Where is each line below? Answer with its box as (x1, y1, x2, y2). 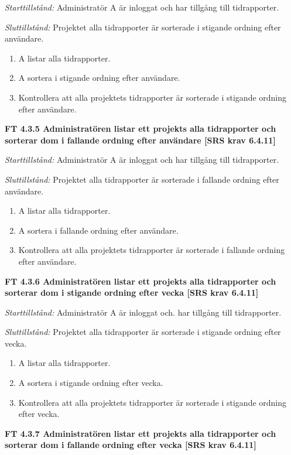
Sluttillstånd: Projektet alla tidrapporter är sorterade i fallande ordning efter (5, 173, 279, 185)
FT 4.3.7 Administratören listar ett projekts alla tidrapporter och (5, 427, 276, 439)
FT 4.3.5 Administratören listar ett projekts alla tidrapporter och (5, 122, 276, 135)
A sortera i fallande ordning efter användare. (18, 224, 179, 236)
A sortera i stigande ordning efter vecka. (18, 377, 163, 389)
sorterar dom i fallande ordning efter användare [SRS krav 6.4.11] (5, 134, 276, 146)
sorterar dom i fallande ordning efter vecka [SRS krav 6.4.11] (5, 439, 256, 451)
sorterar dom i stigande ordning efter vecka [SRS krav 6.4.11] (5, 286, 259, 299)
